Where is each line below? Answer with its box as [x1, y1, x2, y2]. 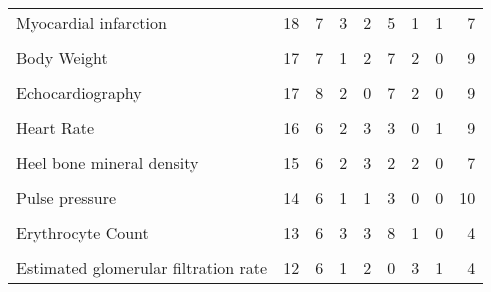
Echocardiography [16, 81, 142, 104]
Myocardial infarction [16, 11, 167, 34]
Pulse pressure [16, 186, 117, 209]
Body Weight [16, 46, 108, 69]
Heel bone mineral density [16, 151, 199, 174]
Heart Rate [16, 116, 95, 139]
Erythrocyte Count [16, 221, 149, 244]
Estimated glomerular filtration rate [16, 256, 268, 279]
